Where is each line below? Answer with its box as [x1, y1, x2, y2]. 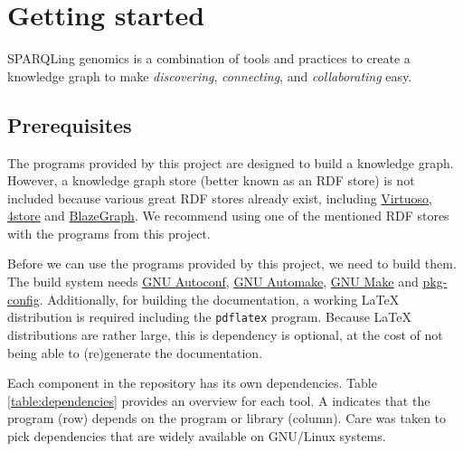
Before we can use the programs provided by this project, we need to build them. [7, 254, 457, 273]
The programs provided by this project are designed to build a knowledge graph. [7, 153, 454, 172]
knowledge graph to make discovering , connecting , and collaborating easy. [7, 66, 412, 85]
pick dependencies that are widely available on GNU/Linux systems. [7, 426, 386, 445]
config [7, 289, 40, 308]
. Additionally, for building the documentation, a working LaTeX [39, 289, 400, 308]
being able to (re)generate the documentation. [7, 343, 263, 362]
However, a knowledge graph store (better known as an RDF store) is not [7, 171, 415, 190]
